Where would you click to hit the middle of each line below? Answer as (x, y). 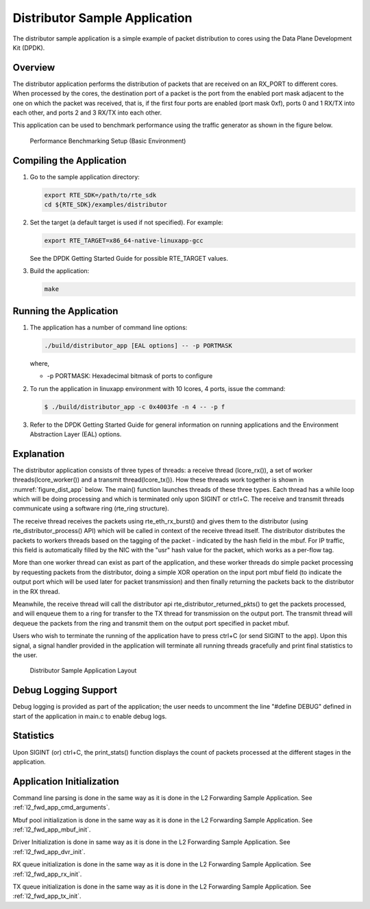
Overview (34, 68)
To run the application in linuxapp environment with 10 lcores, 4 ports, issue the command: (158, 388)
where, (40, 363)
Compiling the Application (70, 160)
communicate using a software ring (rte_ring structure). (91, 508)
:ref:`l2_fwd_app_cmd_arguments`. (61, 807)
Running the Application (65, 311)
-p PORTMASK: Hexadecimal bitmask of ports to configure (130, 376)
